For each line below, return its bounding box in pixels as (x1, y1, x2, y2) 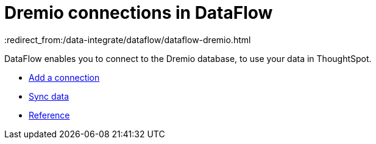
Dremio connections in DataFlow (4, 2, 273, 23)
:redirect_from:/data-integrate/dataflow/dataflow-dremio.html (4, 34, 251, 45)
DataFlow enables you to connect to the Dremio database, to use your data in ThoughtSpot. (4, 53, 372, 64)
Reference (29, 109, 70, 120)
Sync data (29, 91, 69, 101)
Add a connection (29, 72, 100, 83)
